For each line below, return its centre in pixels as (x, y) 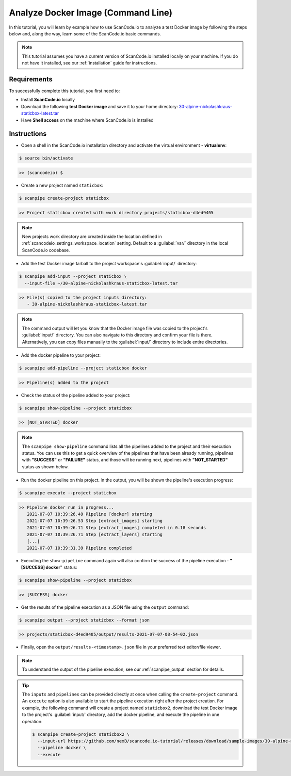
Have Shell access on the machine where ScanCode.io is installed (87, 120)
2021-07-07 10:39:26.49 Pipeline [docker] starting (89, 514)
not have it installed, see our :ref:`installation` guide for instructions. (89, 63)
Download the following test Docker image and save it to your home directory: (99, 106)
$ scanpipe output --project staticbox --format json (84, 620)
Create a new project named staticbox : (62, 185)
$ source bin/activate (46, 158)
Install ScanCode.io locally (48, 100)
